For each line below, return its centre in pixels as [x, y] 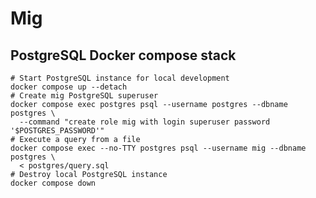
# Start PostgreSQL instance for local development [120, 78]
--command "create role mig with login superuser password [145, 122]
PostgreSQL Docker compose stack [123, 55]
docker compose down [53, 183]
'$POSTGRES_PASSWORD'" [57, 131]
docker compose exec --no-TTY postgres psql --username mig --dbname [158, 148]
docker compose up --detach [69, 87]
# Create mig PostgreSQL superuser [84, 96]
